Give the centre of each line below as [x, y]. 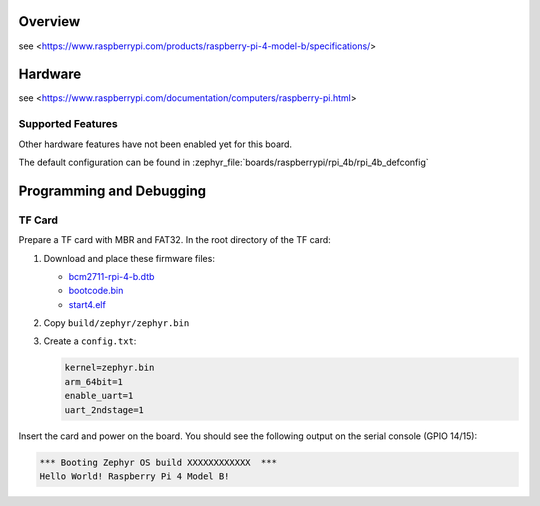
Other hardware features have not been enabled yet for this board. [155, 144]
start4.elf [87, 304]
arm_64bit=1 [94, 381]
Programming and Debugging [112, 190]
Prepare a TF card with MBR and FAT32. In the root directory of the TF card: [175, 240]
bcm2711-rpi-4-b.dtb [111, 276]
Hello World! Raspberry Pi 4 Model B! [134, 476]
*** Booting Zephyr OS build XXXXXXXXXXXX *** [158, 462]
